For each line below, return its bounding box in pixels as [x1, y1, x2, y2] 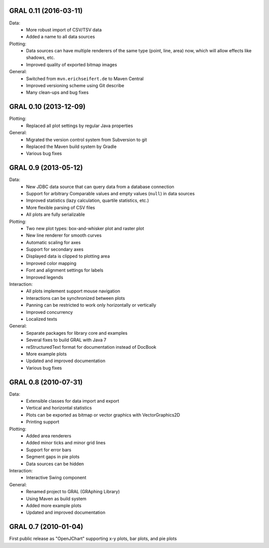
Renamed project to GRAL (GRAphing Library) [26, 489, 120, 495]
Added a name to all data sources [26, 34, 95, 40]
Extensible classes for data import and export [26, 398, 120, 404]
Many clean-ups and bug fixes [26, 90, 89, 96]
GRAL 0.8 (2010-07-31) [9, 378, 83, 386]
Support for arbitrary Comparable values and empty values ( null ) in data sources [26, 190, 195, 196]
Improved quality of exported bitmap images [26, 61, 117, 67]
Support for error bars [26, 446, 72, 453]
